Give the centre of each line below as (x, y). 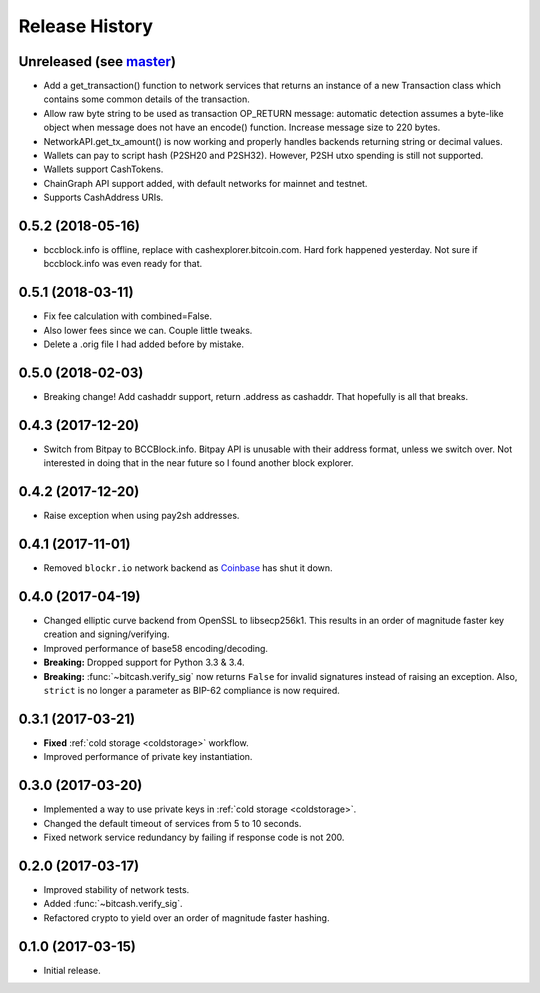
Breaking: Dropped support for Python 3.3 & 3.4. (144, 662)
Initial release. (72, 970)
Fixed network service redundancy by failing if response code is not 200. (194, 837)
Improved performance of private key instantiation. (148, 757)
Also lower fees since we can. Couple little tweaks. (148, 330)
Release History (86, 26)
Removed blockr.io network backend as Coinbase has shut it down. (188, 568)
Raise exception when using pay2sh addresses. (141, 516)
